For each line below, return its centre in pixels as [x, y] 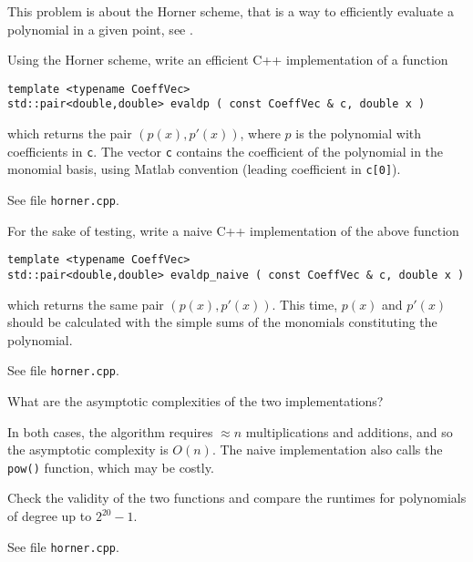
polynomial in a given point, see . [100, 29]
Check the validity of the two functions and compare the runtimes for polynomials [237, 498]
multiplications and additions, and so [349, 431]
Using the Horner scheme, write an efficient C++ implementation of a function [228, 60]
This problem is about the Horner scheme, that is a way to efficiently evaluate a [231, 11]
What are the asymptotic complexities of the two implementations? [195, 401]
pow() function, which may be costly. [111, 467]
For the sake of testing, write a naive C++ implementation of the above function [233, 230]
